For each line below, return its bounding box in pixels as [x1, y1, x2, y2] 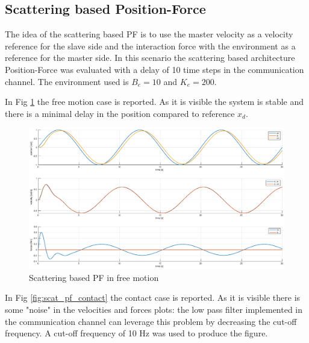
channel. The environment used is [5, 75, 129, 87]
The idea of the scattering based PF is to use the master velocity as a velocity [5, 28, 293, 40]
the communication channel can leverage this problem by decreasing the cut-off [5, 315, 297, 327]
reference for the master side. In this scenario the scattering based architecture [5, 51, 295, 64]
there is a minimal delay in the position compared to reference [5, 107, 235, 119]
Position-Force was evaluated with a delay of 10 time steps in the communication [5, 63, 304, 75]
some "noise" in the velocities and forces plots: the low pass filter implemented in [5, 303, 303, 316]
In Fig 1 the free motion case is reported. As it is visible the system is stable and [5, 95, 304, 108]
